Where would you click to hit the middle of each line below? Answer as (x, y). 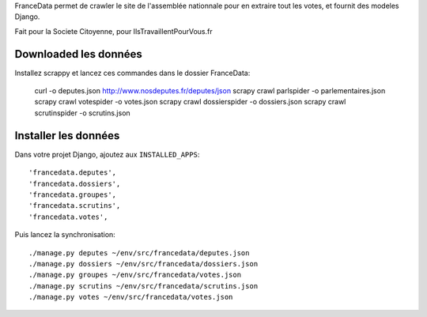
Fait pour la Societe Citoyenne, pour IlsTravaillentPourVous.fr (113, 31)
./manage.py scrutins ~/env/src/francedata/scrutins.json (144, 286)
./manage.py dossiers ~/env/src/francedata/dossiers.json (144, 264)
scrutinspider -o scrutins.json (82, 113)
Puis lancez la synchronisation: (65, 235)
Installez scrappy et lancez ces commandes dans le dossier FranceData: (132, 73)
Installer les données (67, 136)
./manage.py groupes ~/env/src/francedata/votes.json (135, 275)
